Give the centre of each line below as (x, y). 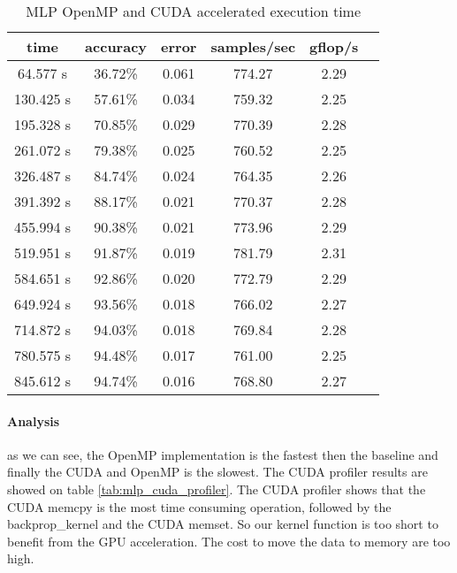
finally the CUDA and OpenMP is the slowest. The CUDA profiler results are (217, 472)
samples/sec (253, 46)
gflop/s (334, 46)
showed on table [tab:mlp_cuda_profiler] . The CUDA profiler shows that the (217, 489)
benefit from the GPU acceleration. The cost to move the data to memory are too (229, 541)
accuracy (116, 46)
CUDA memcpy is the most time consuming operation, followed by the (199, 506)
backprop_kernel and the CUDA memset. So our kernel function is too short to (223, 524)
